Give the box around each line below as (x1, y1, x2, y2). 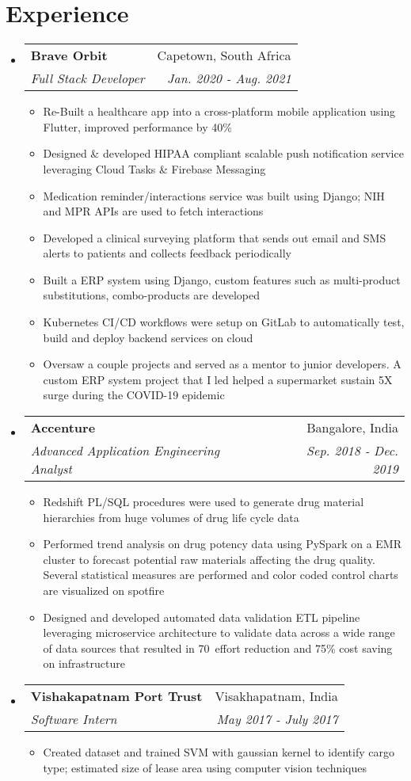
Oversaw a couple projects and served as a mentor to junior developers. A (43, 356, 401, 372)
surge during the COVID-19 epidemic (43, 387, 225, 403)
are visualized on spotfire (43, 582, 165, 598)
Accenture (30, 418, 96, 437)
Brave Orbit (30, 46, 108, 65)
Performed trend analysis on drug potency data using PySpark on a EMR (43, 535, 401, 552)
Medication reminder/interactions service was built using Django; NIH (43, 187, 385, 204)
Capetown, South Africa (157, 46, 291, 65)
